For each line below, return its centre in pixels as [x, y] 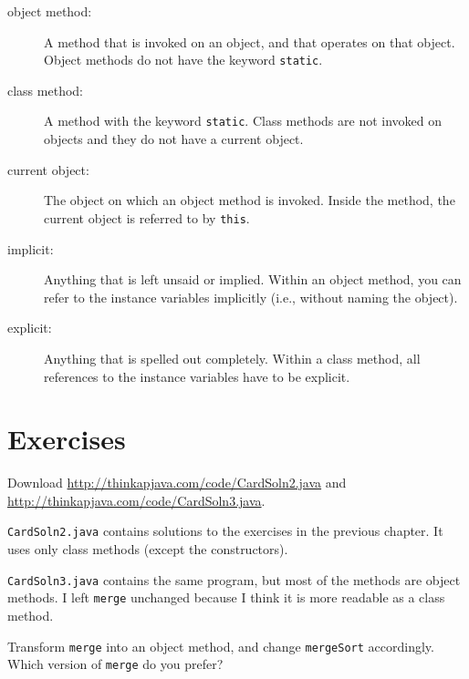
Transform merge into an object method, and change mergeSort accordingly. [221, 646]
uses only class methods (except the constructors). [148, 549]
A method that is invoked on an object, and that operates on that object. [250, 41]
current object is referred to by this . [147, 217]
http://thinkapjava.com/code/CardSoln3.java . [136, 500]
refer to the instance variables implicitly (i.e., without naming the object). [251, 297]
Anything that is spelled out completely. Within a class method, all [232, 358]
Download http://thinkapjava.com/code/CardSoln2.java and [177, 483]
